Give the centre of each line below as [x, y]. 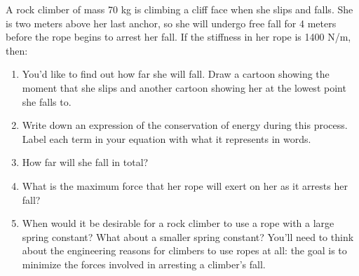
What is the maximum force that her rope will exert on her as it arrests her [185, 185]
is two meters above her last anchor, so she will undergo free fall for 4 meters [171, 23]
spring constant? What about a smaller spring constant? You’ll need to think [188, 236]
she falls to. [47, 101]
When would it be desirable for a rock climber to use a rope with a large [178, 223]
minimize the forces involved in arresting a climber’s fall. [144, 264]
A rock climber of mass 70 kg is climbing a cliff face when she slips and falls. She [179, 9]
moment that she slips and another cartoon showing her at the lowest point [184, 87]
